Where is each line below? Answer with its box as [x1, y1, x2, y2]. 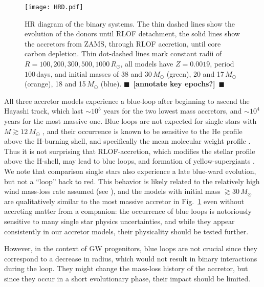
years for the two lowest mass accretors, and [103, 105, 242, 116]
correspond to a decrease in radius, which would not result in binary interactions [4, 253, 257, 263]
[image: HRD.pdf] [25, 4, 83, 11]
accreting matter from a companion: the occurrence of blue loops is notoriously [4, 206, 252, 216]
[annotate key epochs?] [133, 78, 215, 89]
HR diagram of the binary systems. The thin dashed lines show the [25, 18, 235, 29]
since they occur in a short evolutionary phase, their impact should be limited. [4, 273, 251, 283]
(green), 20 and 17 [166, 68, 224, 79]
